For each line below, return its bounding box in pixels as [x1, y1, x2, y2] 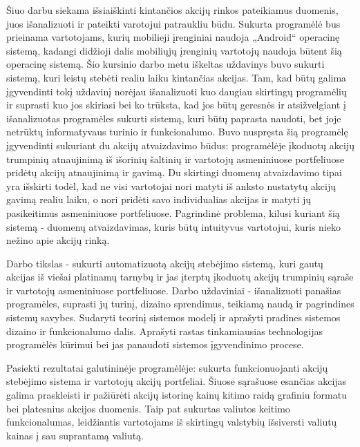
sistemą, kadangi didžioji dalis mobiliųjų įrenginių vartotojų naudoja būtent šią [6, 43, 342, 57]
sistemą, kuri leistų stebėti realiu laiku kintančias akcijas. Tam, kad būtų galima [6, 70, 347, 84]
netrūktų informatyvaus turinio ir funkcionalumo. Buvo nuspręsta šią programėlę [6, 124, 348, 139]
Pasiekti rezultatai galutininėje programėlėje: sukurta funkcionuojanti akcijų [6, 360, 328, 374]
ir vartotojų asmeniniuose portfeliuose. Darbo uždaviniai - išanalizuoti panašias [6, 283, 341, 297]
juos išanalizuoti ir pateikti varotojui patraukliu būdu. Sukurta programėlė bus [6, 16, 341, 30]
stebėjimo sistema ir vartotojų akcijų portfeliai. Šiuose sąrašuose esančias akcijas [6, 374, 347, 388]
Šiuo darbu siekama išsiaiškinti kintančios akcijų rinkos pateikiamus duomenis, [6, 3, 339, 17]
